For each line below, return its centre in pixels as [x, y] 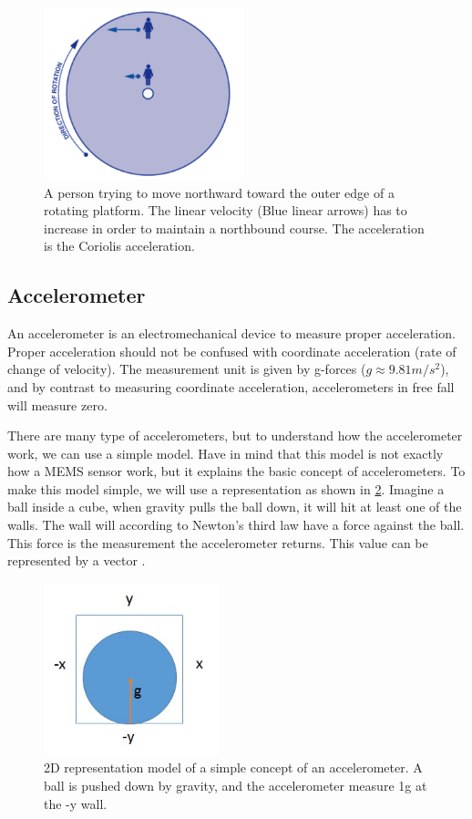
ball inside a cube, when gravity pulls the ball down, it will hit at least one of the [235, 507]
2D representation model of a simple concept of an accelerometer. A [233, 767]
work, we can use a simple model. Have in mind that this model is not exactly [226, 453]
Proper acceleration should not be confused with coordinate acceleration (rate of [232, 351]
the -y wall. [76, 803]
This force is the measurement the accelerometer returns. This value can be [218, 542]
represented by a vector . [77, 560]
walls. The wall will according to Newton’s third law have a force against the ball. [236, 525]
